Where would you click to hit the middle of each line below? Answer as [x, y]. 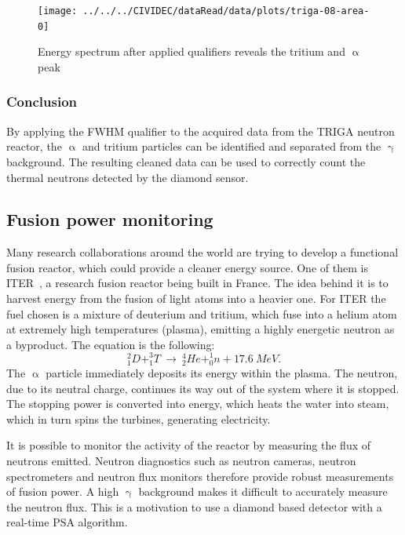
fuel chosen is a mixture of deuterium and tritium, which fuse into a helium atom [202, 313]
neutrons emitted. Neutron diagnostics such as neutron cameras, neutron [181, 461]
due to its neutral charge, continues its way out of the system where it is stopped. [203, 388]
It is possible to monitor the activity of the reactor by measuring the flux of [189, 445]
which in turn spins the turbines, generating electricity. [139, 419]
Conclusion [42, 102]
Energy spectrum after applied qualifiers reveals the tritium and [192, 51]
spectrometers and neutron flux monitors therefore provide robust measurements [200, 476]
